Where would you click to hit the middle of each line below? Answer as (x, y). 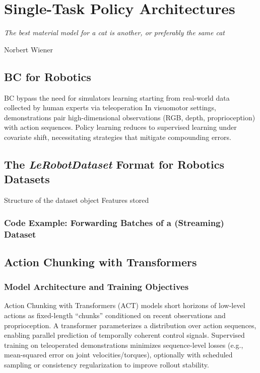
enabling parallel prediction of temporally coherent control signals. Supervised (124, 335)
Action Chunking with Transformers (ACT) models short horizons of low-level (125, 305)
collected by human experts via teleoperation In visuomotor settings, (110, 107)
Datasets (27, 179)
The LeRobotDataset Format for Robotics (114, 164)
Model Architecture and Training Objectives (96, 287)
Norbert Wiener (28, 49)
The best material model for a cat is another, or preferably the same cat (115, 32)
